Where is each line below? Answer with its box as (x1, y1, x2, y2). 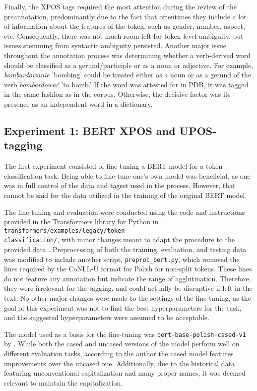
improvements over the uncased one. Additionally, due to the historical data (4, 358, 235, 368)
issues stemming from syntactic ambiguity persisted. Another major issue (4, 40, 227, 51)
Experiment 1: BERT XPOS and (4, 123, 176, 138)
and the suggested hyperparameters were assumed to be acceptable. (4, 312, 209, 323)
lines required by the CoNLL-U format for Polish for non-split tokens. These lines (4, 263, 252, 274)
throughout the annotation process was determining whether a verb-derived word (4, 50, 251, 60)
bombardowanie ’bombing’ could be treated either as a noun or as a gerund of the (4, 69, 252, 80)
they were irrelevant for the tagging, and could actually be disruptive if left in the (4, 283, 253, 293)
